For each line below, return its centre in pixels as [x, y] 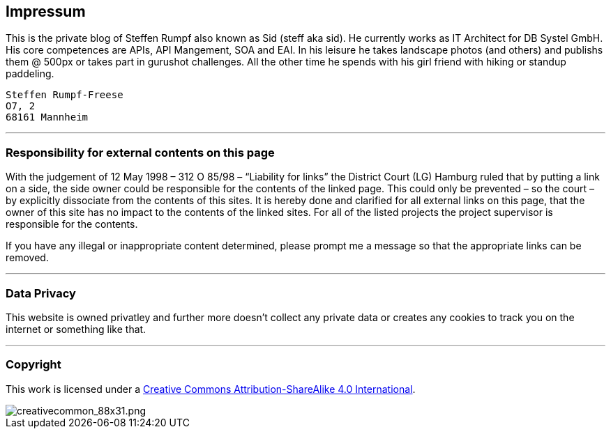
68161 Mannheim [47, 117]
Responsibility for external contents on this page [140, 152]
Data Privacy [41, 293]
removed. [27, 258]
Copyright [33, 365]
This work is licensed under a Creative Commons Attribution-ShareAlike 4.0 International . [211, 389]
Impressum [46, 11]
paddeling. [30, 74]
